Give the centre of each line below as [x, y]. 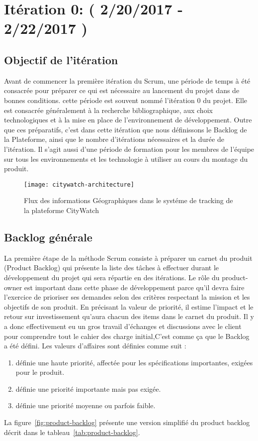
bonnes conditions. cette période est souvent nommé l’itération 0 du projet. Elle [126, 100]
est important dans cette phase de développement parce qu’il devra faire [134, 287]
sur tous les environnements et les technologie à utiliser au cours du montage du [126, 159]
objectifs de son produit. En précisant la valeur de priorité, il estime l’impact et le [129, 306]
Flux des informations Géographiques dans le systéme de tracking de [129, 200]
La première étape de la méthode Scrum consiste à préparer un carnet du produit [128, 258]
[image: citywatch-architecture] [79, 184]
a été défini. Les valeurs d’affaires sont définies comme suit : [95, 346]
